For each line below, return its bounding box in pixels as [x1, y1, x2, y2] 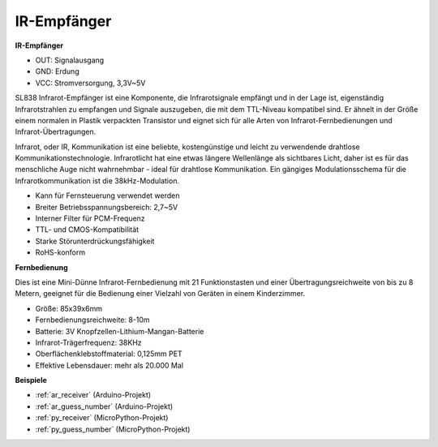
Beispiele [15, 376, 48, 385]
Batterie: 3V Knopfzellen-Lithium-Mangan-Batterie [35, 326, 204, 336]
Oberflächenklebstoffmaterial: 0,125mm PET [35, 349, 182, 359]
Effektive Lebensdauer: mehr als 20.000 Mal [35, 360, 184, 370]
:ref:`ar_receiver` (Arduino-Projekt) [35, 390, 152, 400]
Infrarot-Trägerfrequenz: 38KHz [35, 337, 142, 347]
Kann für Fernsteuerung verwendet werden [35, 191, 180, 200]
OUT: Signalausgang [35, 55, 105, 65]
